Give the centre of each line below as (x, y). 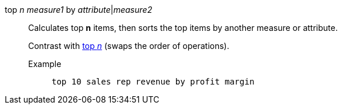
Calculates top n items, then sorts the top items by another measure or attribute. (183, 28)
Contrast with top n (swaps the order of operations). (129, 46)
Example (45, 64)
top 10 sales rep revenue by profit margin (153, 82)
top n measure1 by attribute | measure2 (79, 10)
